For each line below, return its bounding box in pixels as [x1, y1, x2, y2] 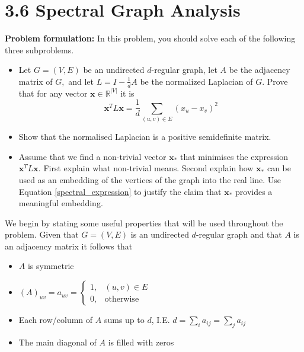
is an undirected [130, 228, 189, 241]
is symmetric [27, 260, 74, 272]
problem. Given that [5, 228, 79, 241]
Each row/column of [18, 313, 93, 326]
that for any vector [18, 87, 88, 99]
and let [68, 75, 94, 87]
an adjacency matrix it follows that [5, 239, 133, 252]
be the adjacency [229, 63, 290, 76]
